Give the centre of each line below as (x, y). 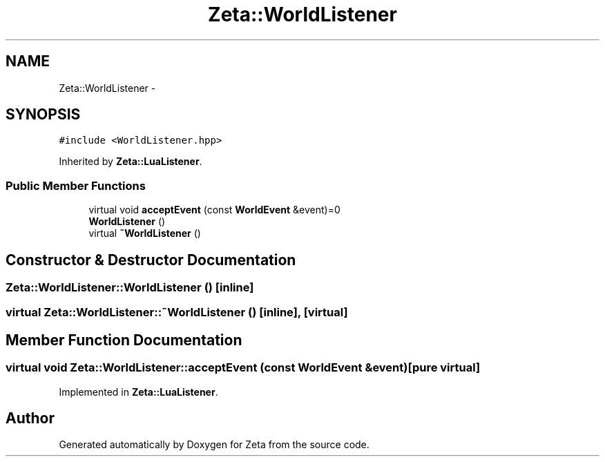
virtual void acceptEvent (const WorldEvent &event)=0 (214, 210)
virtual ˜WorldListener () (145, 233)
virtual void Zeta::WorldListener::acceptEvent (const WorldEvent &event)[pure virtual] (243, 368)
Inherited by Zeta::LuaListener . (131, 162)
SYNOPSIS (43, 115)
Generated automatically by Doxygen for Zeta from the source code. (214, 445)
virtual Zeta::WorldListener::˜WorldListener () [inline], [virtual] (177, 312)
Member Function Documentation (124, 340)
